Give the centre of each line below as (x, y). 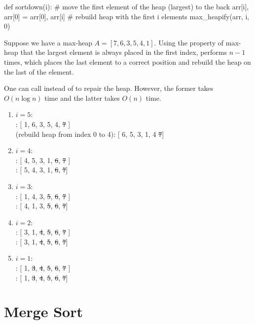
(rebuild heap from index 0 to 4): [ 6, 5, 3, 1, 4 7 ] (90, 134)
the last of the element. (39, 71)
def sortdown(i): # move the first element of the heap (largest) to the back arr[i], (127, 6)
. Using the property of (189, 42)
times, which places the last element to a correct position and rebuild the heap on (127, 61)
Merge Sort (43, 311)
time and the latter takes (82, 98)
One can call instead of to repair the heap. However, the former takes (109, 88)
